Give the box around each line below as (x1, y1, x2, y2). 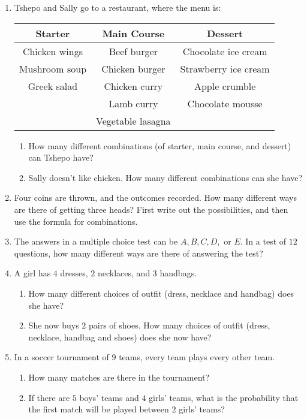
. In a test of (240, 235, 287, 248)
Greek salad (28, 79, 78, 93)
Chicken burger (101, 61, 165, 76)
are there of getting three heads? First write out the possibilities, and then (14, 203, 288, 215)
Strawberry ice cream (180, 61, 270, 76)
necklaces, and (97, 267, 151, 279)
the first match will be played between (28, 403, 169, 415)
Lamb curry (109, 96, 158, 110)
